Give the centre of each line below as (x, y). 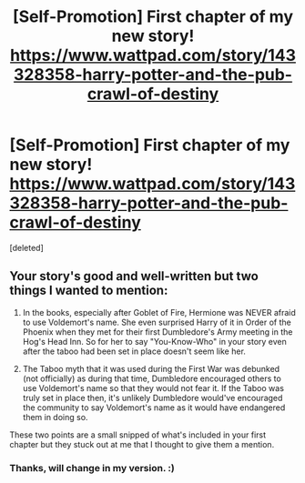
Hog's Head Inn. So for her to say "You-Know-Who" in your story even (154, 341)
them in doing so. (55, 417)
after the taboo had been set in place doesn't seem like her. (134, 351)
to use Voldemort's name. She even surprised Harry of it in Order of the (157, 322)
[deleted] (26, 247)
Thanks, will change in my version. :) (92, 468)
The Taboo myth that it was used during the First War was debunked (151, 368)
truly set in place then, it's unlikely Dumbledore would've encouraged (152, 397)
